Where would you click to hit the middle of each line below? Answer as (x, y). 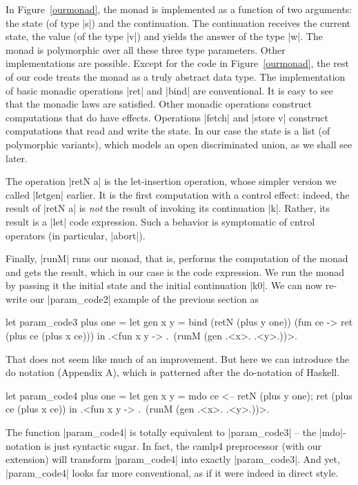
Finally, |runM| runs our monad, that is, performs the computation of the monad (177, 258)
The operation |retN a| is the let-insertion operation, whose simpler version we (171, 181)
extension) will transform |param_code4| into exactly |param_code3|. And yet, (173, 459)
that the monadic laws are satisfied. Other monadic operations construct (159, 104)
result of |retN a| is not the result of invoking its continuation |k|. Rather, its (168, 208)
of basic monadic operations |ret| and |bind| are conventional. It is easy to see (169, 90)
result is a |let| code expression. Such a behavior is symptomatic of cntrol (160, 221)
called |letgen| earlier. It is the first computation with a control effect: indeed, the (178, 194)
